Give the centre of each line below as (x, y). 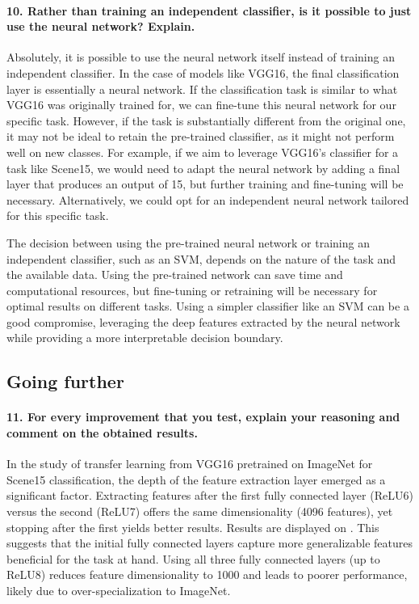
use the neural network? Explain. (101, 26)
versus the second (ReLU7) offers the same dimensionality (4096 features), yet (200, 511)
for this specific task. (58, 215)
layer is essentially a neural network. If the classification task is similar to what (202, 89)
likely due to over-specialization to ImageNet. (119, 590)
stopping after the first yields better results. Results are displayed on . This (193, 527)
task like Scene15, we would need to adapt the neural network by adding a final (203, 168)
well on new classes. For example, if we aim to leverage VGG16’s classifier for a (203, 152)
